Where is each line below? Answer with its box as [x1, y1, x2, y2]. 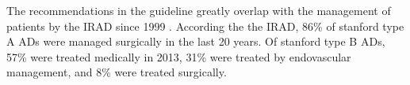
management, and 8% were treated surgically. [6, 64, 227, 80]
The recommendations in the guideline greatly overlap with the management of [6, 2, 391, 18]
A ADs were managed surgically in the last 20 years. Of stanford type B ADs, [6, 33, 385, 50]
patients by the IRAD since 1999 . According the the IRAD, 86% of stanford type [6, 17, 404, 34]
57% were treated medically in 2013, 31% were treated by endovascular [6, 48, 351, 65]
